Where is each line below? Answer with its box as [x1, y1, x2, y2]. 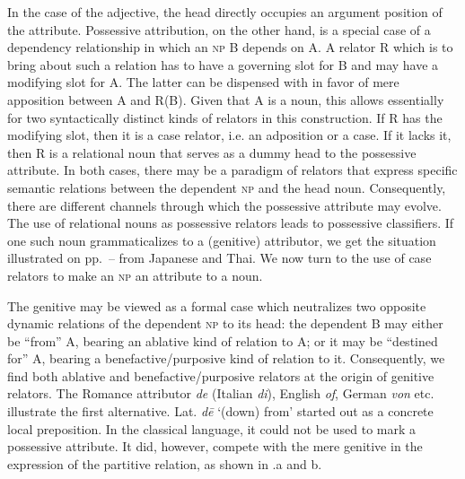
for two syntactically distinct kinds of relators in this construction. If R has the [7, 108, 443, 126]
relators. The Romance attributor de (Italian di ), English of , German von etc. [7, 384, 434, 403]
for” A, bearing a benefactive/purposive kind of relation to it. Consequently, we [7, 349, 445, 368]
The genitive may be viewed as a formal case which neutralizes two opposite [7, 296, 426, 315]
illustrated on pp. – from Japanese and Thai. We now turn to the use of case [7, 248, 432, 267]
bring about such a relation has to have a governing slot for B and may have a [7, 55, 439, 74]
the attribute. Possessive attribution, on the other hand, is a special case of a [7, 20, 431, 39]
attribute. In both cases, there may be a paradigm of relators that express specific [7, 161, 458, 179]
